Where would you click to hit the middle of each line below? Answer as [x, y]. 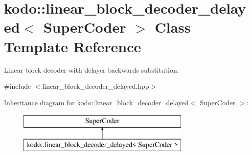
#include [18, 86]
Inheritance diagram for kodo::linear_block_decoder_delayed [96, 102]
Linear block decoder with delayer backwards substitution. [92, 69]
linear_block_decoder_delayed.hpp [96, 86]
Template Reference [73, 46]
